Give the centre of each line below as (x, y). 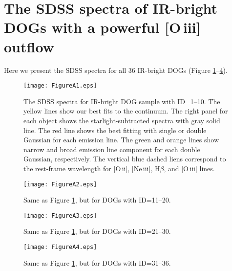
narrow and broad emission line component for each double (112, 149)
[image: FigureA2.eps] (60, 184)
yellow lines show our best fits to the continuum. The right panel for (126, 111)
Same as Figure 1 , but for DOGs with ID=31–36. (97, 262)
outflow (29, 46)
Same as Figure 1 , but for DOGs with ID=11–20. (97, 200)
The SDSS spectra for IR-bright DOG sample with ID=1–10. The (122, 101)
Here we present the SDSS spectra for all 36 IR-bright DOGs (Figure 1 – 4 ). (116, 70)
